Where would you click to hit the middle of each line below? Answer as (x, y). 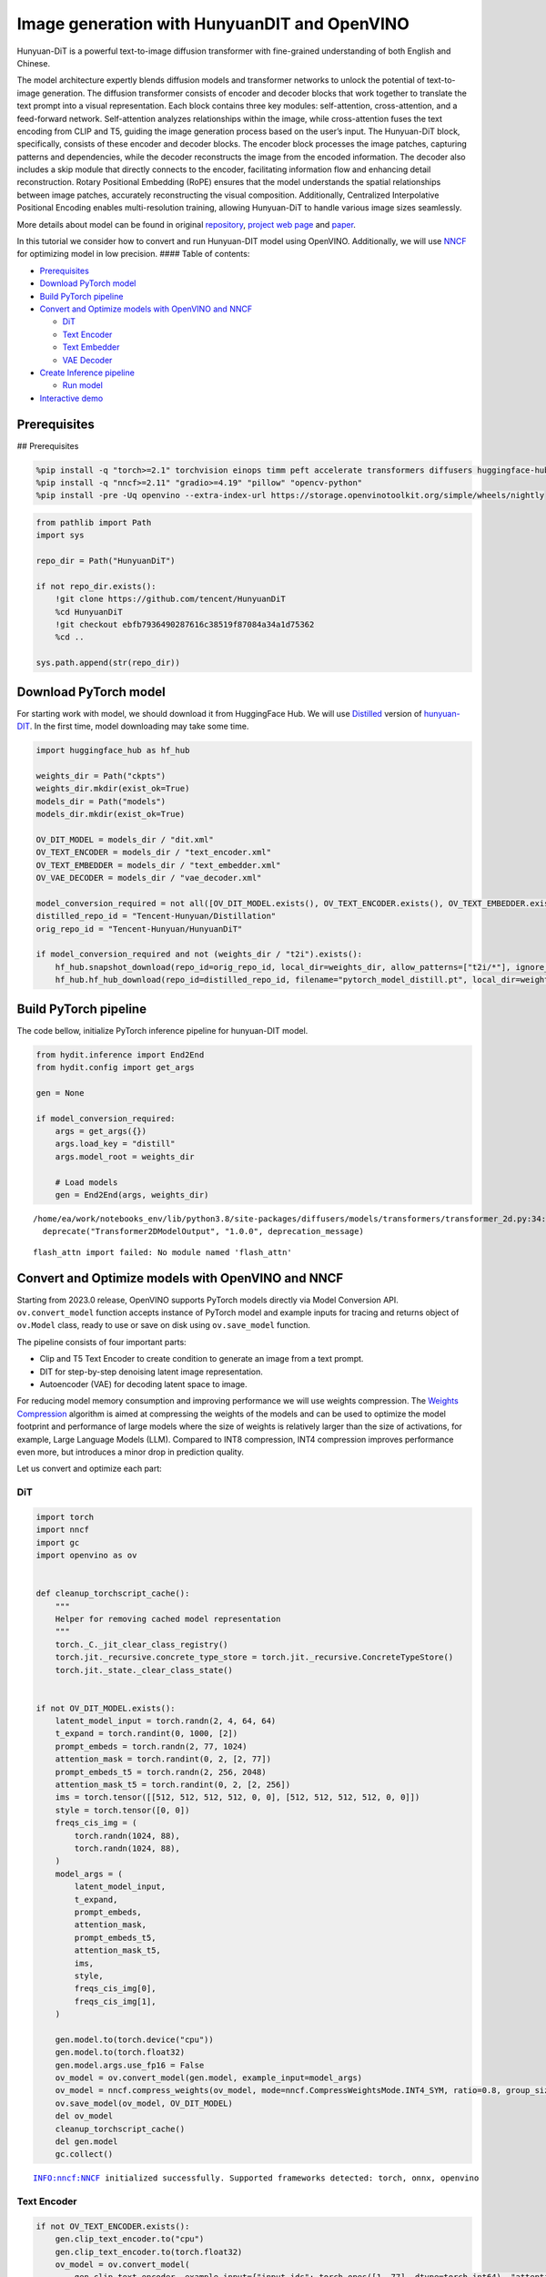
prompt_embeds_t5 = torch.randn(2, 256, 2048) (161, 1772)
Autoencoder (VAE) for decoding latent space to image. (143, 1384)
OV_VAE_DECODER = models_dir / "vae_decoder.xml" (149, 878)
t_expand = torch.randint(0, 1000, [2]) (147, 1734)
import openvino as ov (86, 1556)
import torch (65, 1517)
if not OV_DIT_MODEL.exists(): (106, 1708)
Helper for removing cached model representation (168, 1618)
